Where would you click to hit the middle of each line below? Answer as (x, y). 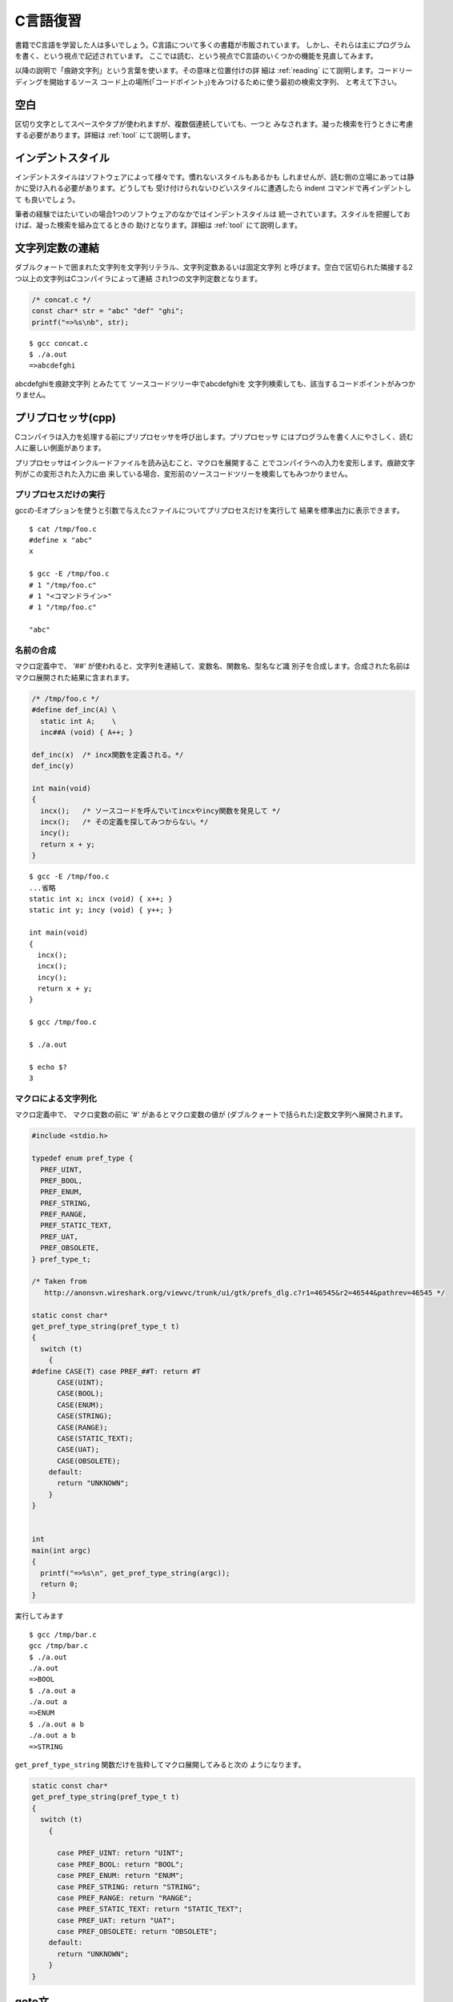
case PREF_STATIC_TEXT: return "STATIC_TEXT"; (150, 1909)
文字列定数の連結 (57, 248)
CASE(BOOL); (80, 1394)
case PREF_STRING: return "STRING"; (129, 1887)
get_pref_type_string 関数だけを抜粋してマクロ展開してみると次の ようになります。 (160, 1765)
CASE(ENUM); (80, 1405)
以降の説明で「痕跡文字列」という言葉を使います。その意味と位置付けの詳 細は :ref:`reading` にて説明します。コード (207, 70)
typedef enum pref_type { (82, 1158)
